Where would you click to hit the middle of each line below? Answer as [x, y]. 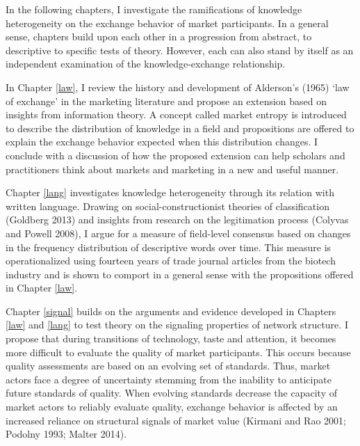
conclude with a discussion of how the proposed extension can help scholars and [175, 155]
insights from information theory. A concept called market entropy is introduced [176, 114]
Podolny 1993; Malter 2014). [66, 434]
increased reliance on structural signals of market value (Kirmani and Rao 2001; [176, 420]
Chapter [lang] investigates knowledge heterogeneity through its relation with [170, 192]
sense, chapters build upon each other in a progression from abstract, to [159, 37]
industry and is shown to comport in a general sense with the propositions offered [180, 274]
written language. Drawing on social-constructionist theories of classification [167, 206]
